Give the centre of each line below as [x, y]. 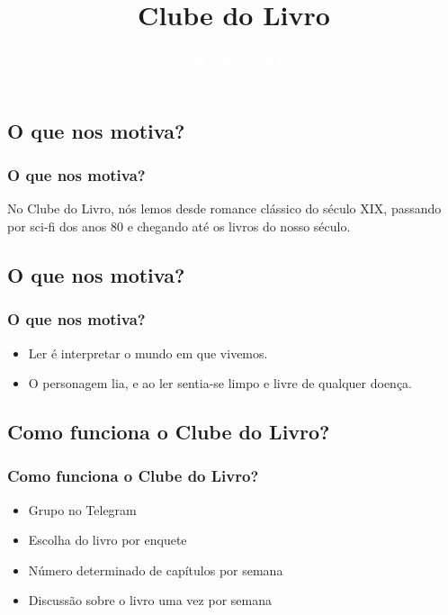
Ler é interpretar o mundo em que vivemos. [148, 353]
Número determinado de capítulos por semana [156, 570]
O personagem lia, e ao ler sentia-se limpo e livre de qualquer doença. [220, 383]
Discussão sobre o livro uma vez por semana [150, 600]
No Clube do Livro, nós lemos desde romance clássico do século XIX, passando [224, 208]
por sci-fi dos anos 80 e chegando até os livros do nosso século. [179, 226]
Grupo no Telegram [82, 509]
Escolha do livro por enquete [108, 540]
